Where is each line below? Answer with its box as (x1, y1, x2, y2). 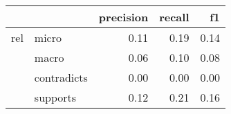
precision (98, 9, 149, 25)
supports (34, 89, 77, 105)
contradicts (34, 69, 88, 85)
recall (159, 9, 190, 25)
